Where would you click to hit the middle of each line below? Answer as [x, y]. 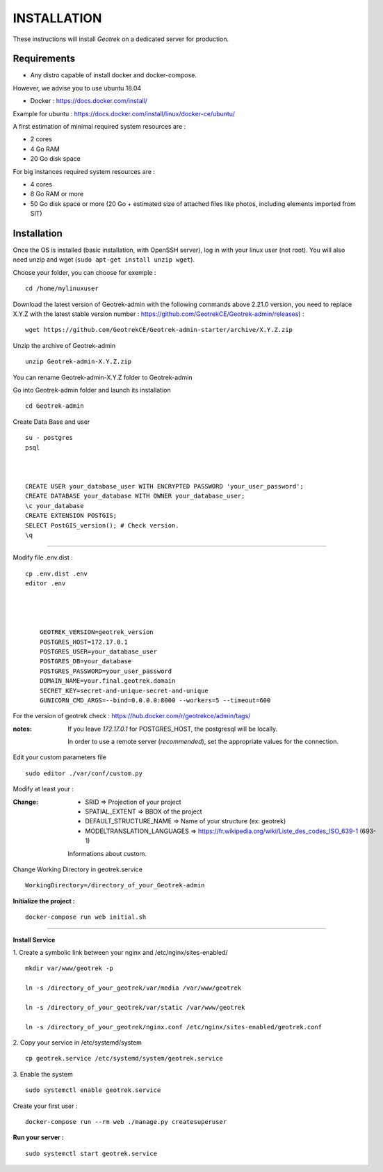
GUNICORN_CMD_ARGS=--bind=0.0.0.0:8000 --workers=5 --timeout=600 [155, 700]
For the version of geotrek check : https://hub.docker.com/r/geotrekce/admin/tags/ [132, 716]
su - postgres [49, 438]
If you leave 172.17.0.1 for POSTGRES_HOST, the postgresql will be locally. [173, 729]
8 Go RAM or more [57, 194]
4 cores [41, 184]
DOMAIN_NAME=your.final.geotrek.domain [107, 681]
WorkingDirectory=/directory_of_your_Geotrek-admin [115, 885]
